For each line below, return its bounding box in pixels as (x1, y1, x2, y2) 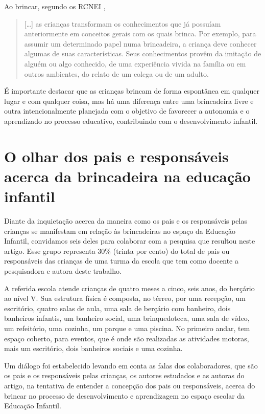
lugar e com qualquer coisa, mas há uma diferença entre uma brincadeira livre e (4, 95, 254, 106)
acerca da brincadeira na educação (4, 165, 251, 186)
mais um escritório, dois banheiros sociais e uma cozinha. (4, 343, 183, 354)
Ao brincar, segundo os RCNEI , (4, 1, 106, 11)
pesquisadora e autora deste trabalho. (4, 266, 122, 276)
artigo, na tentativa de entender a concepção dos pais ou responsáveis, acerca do (4, 380, 255, 390)
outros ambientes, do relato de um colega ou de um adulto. (24, 68, 209, 79)
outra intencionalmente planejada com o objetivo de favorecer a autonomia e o (4, 105, 250, 116)
